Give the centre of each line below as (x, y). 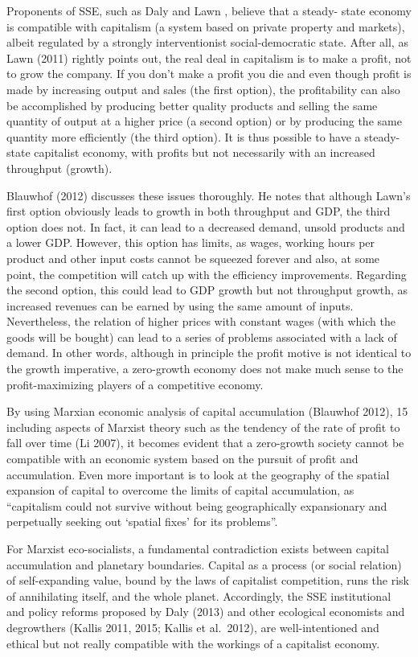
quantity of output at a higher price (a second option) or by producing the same (204, 121)
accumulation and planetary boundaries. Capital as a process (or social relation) (204, 564)
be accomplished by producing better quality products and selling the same (192, 105)
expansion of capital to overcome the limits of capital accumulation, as (180, 490)
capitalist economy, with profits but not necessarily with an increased (205, 152)
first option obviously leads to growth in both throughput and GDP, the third (199, 211)
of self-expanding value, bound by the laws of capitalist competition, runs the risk (208, 580)
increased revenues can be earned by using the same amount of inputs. (180, 305)
